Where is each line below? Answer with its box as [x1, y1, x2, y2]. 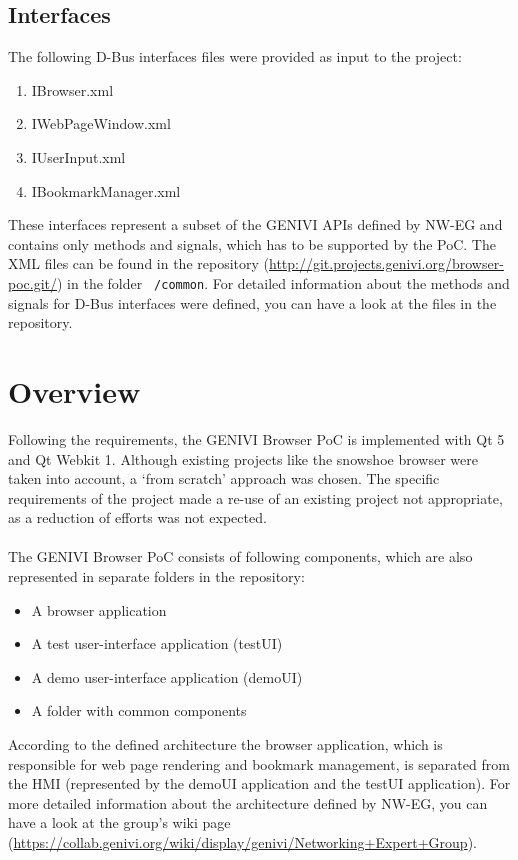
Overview [8, 370, 141, 411]
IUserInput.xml [31, 146, 126, 167]
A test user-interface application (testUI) [31, 633, 283, 654]
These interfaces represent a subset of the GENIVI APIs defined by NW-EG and [8, 214, 503, 235]
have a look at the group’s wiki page [8, 812, 231, 833]
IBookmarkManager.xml [31, 180, 181, 201]
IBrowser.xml [31, 79, 114, 100]
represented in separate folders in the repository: [8, 566, 305, 587]
